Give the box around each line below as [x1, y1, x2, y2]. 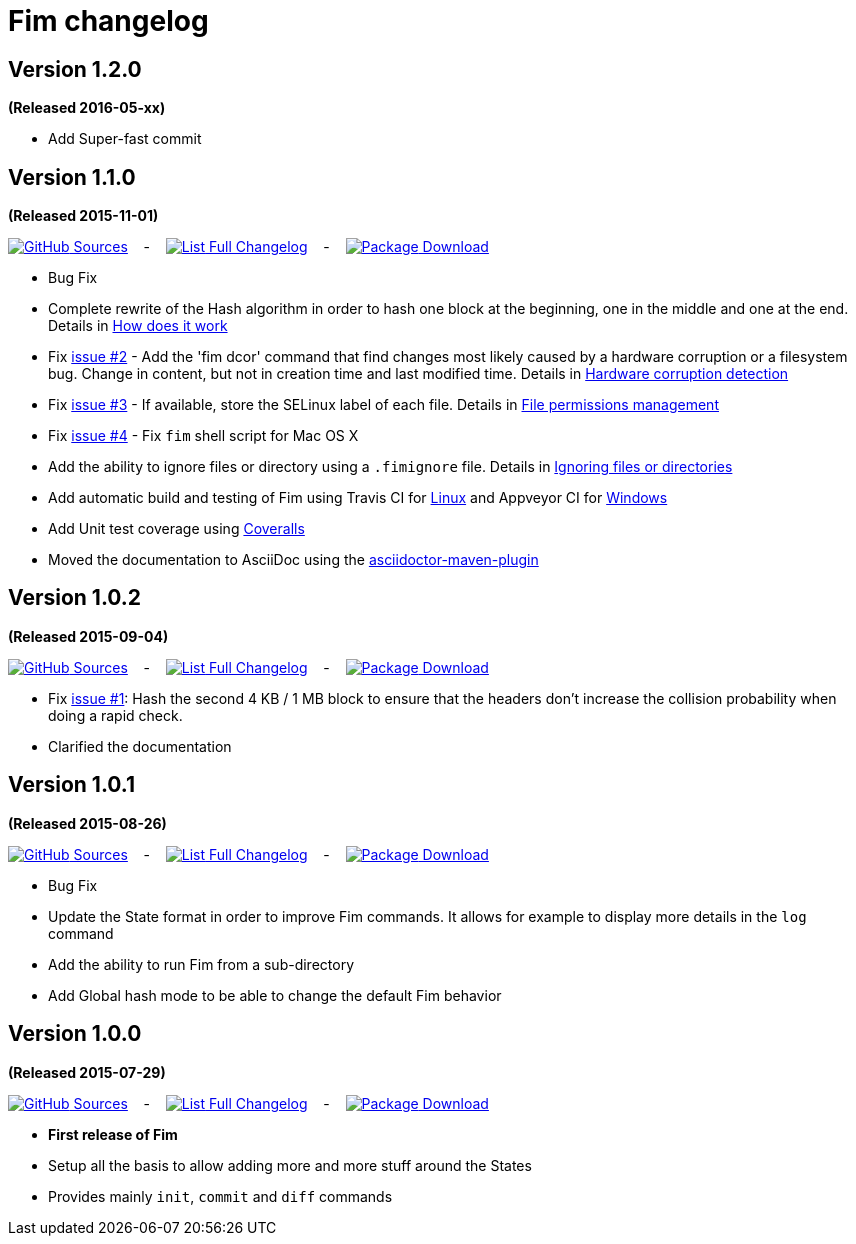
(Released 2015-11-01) [8, 207, 159, 225]
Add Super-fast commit [48, 130, 202, 148]
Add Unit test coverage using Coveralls [48, 520, 305, 538]
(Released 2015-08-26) [8, 814, 167, 832]
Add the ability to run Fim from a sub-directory [48, 955, 355, 973]
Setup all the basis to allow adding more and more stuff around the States [48, 1156, 532, 1174]
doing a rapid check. [48, 706, 183, 724]
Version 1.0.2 [8, 585, 142, 611]
